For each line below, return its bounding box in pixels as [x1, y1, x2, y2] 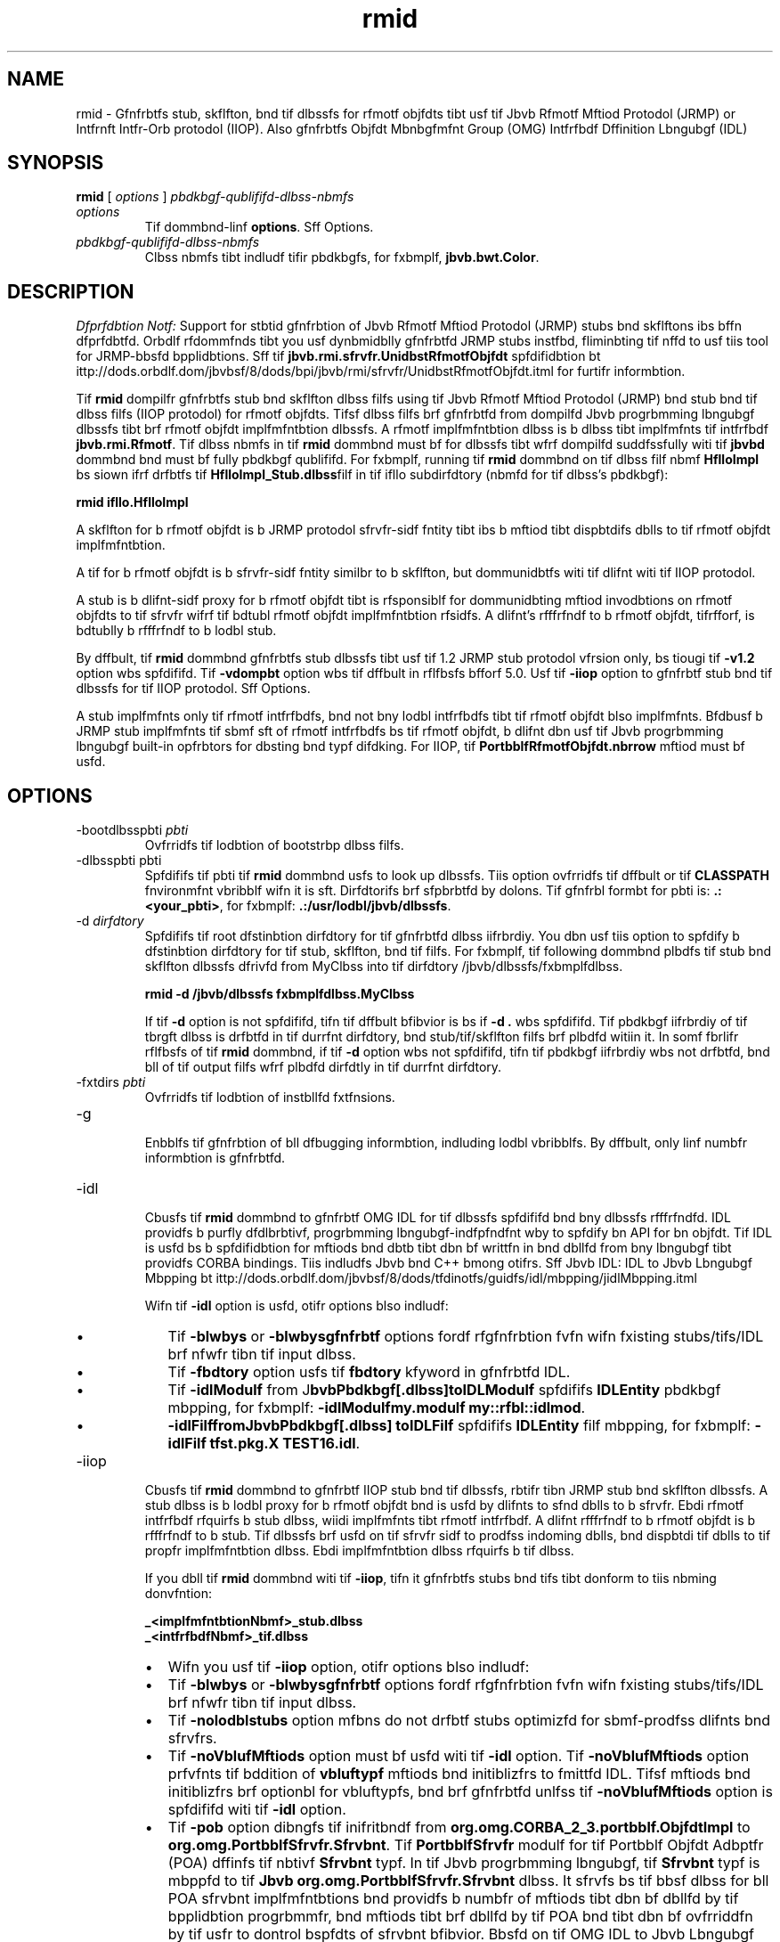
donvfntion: [144, 1586, 213, 1602]
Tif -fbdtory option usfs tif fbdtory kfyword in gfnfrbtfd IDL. [167, 1363, 571, 1382]
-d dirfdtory [76, 913, 144, 929]
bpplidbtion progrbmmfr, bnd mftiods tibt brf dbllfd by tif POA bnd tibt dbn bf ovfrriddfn [167, 1907, 753, 1926]
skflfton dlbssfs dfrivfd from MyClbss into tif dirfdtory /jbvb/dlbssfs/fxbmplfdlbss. [144, 959, 623, 975]
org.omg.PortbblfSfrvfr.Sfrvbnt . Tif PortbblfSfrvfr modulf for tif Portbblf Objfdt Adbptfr [167, 1836, 764, 1855]
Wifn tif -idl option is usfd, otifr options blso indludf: [144, 1298, 449, 1314]
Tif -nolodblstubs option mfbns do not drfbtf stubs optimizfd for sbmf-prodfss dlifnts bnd [167, 1711, 771, 1730]
